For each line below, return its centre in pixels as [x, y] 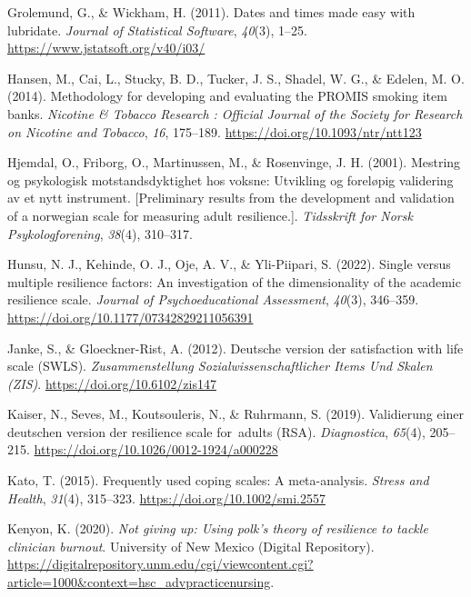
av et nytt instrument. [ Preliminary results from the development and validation [231, 198]
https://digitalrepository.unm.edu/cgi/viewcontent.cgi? [160, 564]
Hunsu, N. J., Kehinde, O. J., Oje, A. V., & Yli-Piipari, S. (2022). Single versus [229, 264]
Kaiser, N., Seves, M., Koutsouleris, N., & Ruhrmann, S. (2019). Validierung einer [236, 414]
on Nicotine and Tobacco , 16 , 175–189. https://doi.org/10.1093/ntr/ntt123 [215, 131]
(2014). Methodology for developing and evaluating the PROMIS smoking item [227, 96]
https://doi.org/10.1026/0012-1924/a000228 [156, 449]
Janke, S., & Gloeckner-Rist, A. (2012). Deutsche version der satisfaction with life [235, 348]
